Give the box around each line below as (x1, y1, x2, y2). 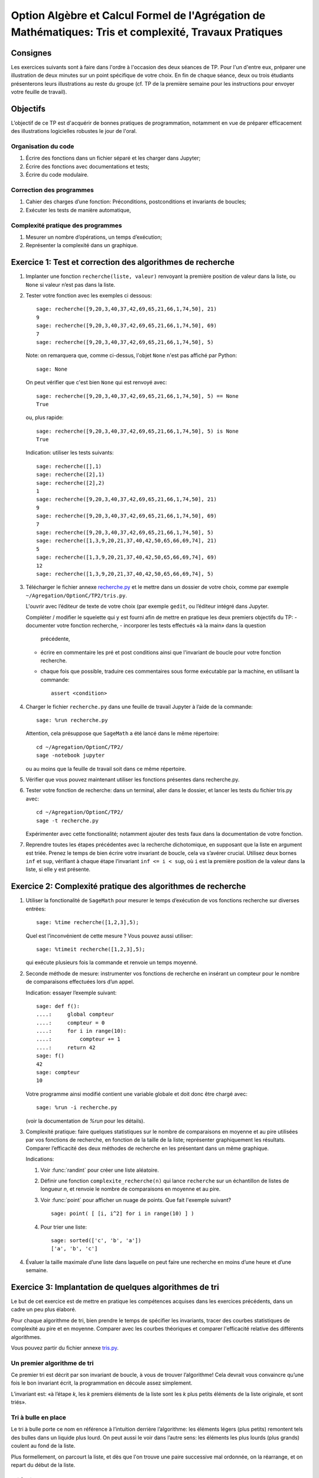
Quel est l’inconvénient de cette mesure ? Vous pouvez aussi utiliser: (25, 932, 193, 939)
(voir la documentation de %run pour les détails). (25, 1117, 145, 1124)
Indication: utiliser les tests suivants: (25, 449, 114, 456)
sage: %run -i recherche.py (36, 1104, 118, 1111)
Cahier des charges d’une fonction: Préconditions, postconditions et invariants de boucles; (25, 198, 246, 205)
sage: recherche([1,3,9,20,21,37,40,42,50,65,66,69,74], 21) (36, 537, 217, 544)
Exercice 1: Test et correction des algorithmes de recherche (11, 257, 235, 267)
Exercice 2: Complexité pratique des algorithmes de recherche (11, 881, 246, 892)
